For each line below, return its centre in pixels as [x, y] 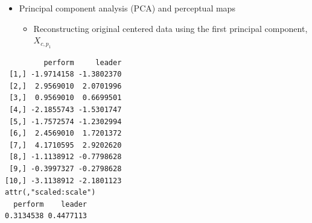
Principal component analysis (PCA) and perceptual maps [127, 8]
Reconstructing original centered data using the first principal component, [170, 28]
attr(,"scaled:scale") [50, 193]
